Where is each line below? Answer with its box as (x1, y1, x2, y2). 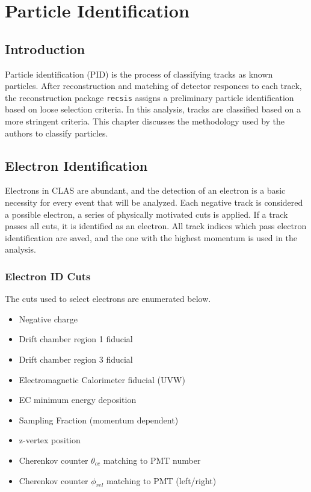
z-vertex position (19, 434, 81, 446)
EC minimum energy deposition (19, 393, 137, 406)
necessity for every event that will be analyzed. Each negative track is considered (5, 196, 303, 208)
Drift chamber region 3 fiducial (19, 352, 133, 365)
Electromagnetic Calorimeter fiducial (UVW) (19, 373, 185, 386)
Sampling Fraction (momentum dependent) (19, 413, 179, 426)
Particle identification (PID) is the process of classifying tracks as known (5, 67, 273, 80)
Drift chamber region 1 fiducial (19, 333, 133, 345)
